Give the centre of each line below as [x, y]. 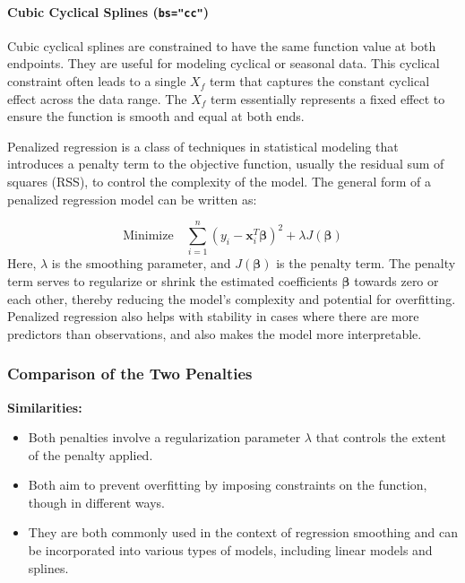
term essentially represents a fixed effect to [327, 98]
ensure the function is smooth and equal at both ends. [156, 116]
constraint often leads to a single [97, 81]
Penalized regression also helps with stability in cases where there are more [213, 316]
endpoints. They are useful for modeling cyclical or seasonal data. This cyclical [224, 63]
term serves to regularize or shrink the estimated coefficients [172, 280]
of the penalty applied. [90, 454]
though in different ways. [96, 502]
